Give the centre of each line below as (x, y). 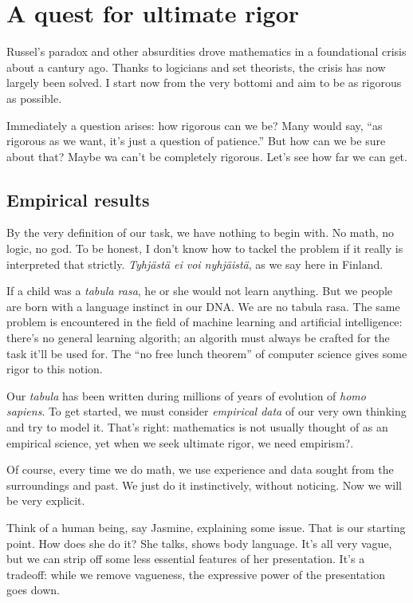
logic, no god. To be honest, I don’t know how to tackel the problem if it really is (205, 248)
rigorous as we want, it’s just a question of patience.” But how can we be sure (196, 141)
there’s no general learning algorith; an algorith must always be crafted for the (198, 338)
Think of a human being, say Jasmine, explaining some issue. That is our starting (206, 527)
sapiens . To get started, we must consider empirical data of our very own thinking (206, 411)
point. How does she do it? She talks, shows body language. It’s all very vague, (199, 543)
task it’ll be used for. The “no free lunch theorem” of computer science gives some (207, 353)
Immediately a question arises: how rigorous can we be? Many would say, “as (195, 125)
